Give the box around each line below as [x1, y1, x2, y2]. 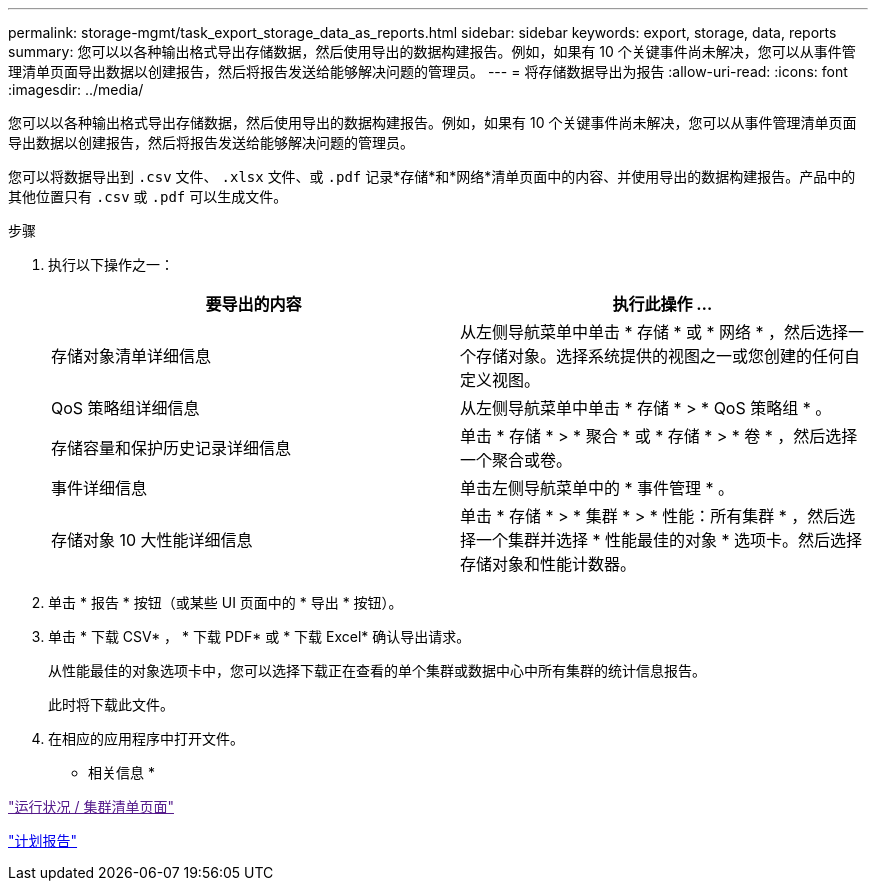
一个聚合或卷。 [460, 450, 573, 470]
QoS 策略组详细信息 [51, 398, 200, 418]
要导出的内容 [205, 294, 302, 314]
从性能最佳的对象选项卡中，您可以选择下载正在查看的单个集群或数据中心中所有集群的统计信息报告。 [48, 662, 706, 679]
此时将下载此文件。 [48, 696, 174, 713]
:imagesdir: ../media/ [8, 81, 144, 98]
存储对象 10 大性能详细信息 [51, 530, 253, 550]
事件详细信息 [51, 478, 148, 498]
